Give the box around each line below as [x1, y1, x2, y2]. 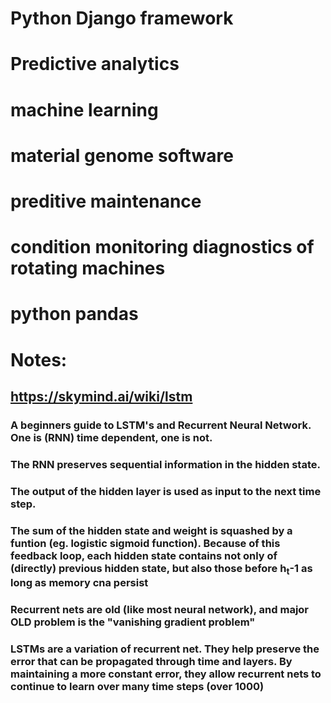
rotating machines [10, 257, 166, 280]
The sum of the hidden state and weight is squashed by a [10, 523, 293, 537]
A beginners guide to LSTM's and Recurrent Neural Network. [10, 418, 312, 432]
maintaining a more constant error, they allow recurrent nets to [10, 667, 322, 681]
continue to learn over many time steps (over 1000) [10, 679, 265, 693]
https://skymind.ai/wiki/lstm [10, 388, 193, 405]
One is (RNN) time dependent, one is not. [10, 430, 213, 444]
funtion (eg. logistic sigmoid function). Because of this [10, 536, 281, 550]
